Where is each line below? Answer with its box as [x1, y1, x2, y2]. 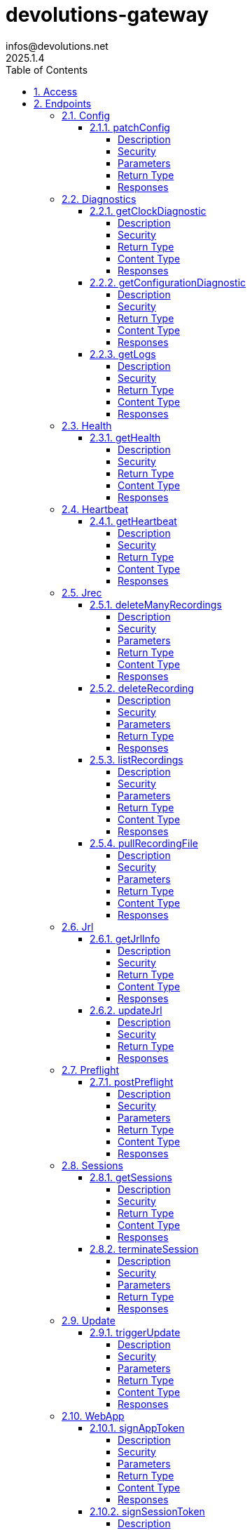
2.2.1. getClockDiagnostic [90, 204, 206, 217]
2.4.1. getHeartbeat [90, 514, 177, 527]
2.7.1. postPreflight [90, 1075, 174, 1088]
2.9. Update [62, 1314, 115, 1326]
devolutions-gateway [6, 3, 209, 27]
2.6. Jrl [62, 920, 94, 933]
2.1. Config [62, 109, 111, 121]
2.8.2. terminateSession [90, 1242, 199, 1255]
